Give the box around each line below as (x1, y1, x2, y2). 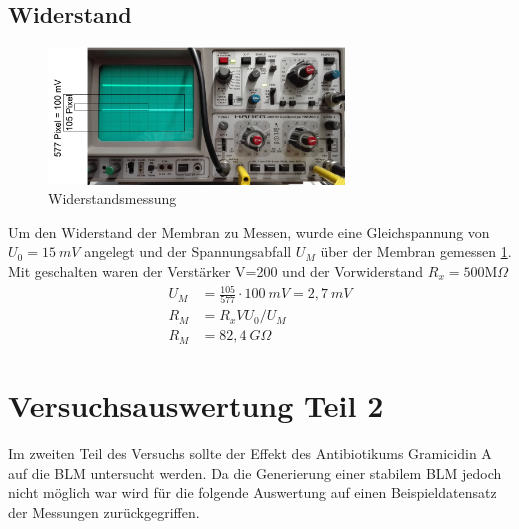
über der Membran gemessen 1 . (320, 241, 512, 262)
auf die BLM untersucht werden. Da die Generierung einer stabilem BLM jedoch (8, 462, 502, 483)
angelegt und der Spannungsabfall (84, 241, 292, 262)
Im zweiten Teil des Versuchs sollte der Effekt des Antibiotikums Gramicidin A (8, 443, 492, 464)
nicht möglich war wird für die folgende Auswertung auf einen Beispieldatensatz (8, 482, 497, 503)
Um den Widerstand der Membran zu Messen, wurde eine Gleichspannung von (8, 221, 490, 242)
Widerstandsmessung (48, 188, 177, 209)
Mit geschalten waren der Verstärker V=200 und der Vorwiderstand (8, 260, 424, 281)
